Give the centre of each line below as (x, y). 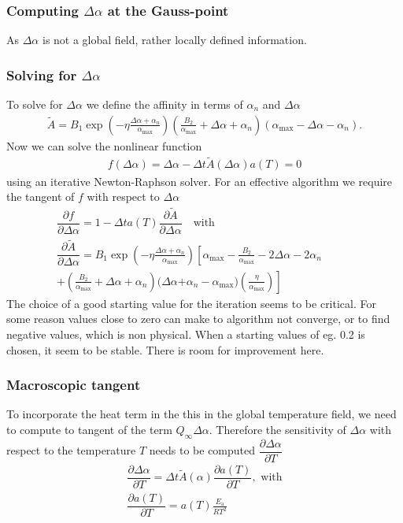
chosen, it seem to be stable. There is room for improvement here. (165, 349)
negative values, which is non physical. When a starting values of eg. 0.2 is (186, 334)
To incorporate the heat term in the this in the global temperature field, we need (201, 414)
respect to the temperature (71, 450)
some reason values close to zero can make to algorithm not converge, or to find (198, 319)
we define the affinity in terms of (165, 104)
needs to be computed (202, 450)
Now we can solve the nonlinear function (104, 145)
